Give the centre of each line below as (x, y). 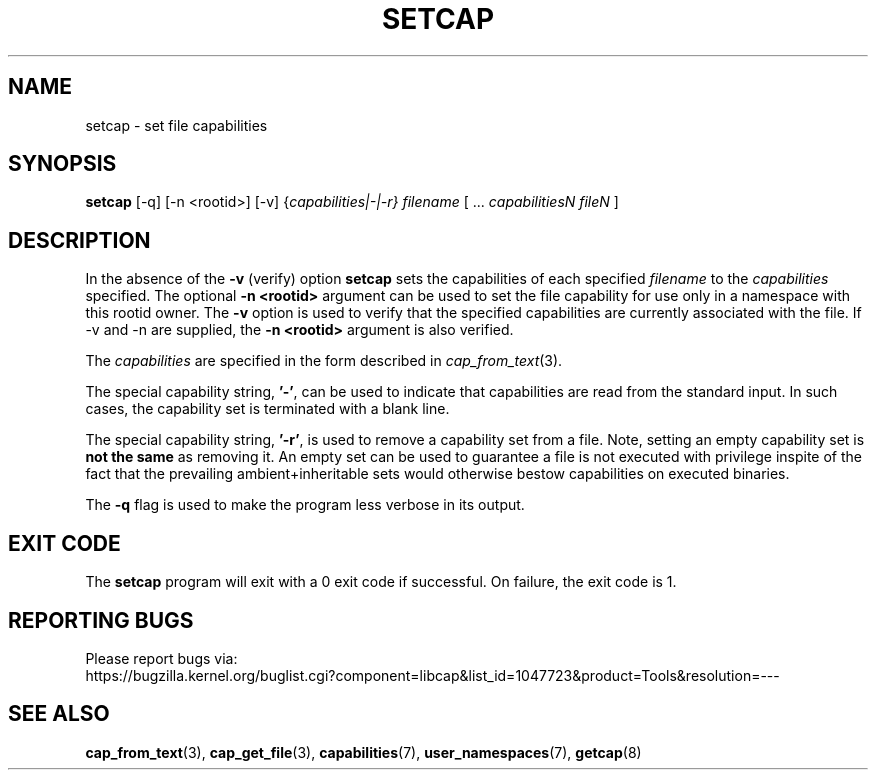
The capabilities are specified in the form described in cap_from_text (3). (324, 361)
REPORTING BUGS (101, 620)
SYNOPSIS (62, 164)
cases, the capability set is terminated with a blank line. (267, 409)
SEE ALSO (59, 714)
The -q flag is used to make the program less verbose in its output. (305, 505)
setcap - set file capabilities (176, 125)
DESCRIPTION (79, 240)
